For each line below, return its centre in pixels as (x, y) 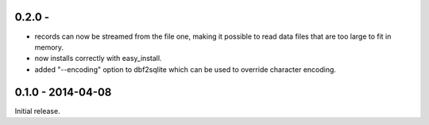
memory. (49, 47)
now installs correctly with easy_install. (98, 59)
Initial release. (37, 111)
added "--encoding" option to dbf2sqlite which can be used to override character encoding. (186, 69)
